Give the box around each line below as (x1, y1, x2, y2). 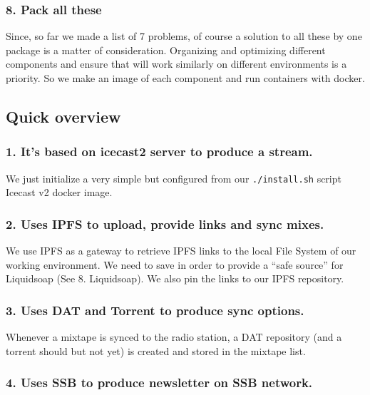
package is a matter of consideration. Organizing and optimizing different (6, 42, 326, 57)
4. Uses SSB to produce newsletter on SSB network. (6, 374, 313, 391)
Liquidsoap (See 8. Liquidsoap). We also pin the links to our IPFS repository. (6, 271, 344, 286)
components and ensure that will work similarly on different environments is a (6, 56, 347, 71)
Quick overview (6, 105, 121, 127)
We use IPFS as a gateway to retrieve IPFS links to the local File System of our (6, 243, 356, 258)
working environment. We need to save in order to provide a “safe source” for (6, 257, 344, 272)
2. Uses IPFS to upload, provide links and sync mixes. (6, 215, 324, 232)
